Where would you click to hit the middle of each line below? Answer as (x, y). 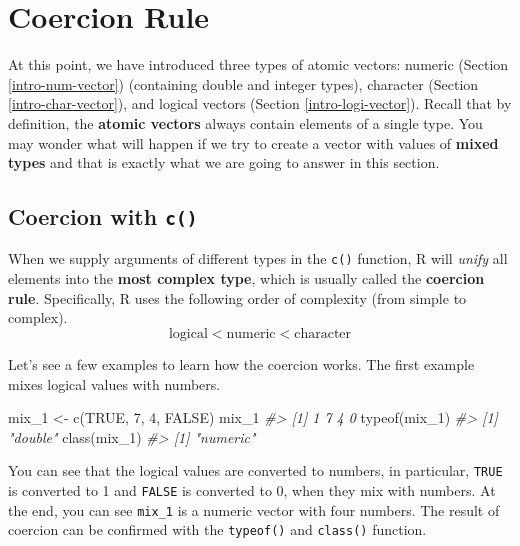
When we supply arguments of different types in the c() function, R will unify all (258, 258)
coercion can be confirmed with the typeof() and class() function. (217, 529)
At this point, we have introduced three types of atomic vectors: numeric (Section (258, 64)
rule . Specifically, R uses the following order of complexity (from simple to (237, 297)
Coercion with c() (103, 216)
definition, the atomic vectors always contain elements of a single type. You (245, 122)
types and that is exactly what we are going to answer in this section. (224, 162)
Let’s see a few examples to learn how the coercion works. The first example (241, 363)
